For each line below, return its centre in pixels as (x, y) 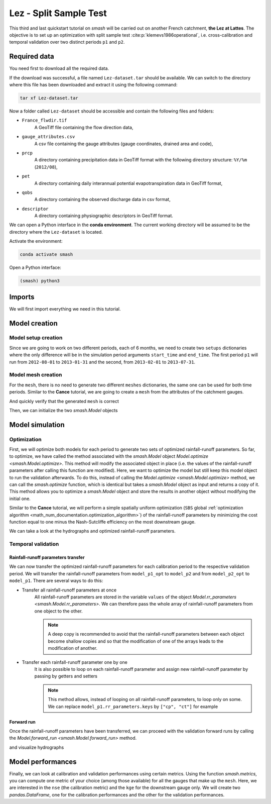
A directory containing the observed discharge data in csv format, (102, 199)
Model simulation (37, 425)
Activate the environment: (36, 241)
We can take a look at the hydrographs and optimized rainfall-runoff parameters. (92, 531)
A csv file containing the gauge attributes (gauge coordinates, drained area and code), (124, 144)
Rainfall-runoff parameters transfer (47, 557)
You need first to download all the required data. (59, 68)
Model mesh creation (36, 375)
